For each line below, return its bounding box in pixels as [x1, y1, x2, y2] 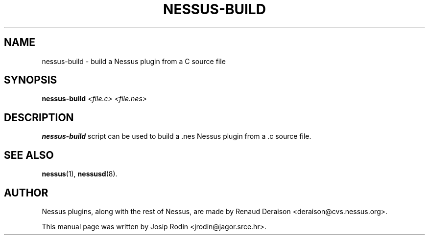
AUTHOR [4, 186, 48, 199]
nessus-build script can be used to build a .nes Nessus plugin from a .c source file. [42, 132, 311, 141]
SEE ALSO [4, 149, 54, 161]
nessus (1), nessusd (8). [42, 170, 118, 178]
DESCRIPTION [4, 111, 74, 124]
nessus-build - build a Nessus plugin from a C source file [42, 57, 226, 65]
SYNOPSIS [4, 74, 57, 87]
